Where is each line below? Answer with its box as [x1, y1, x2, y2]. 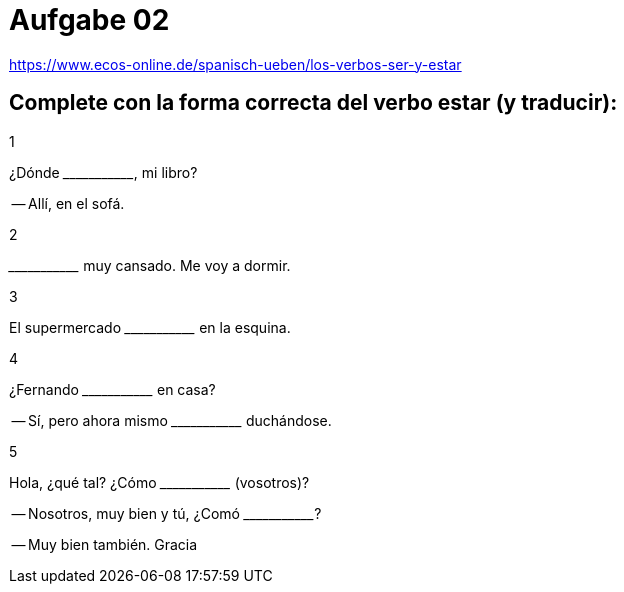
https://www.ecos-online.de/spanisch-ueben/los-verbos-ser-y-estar [9, 55, 462, 73]
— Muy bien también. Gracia [11, 535, 198, 553]
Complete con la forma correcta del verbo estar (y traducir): [9, 90, 618, 116]
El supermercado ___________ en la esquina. [9, 318, 291, 336]
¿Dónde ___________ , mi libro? [9, 163, 198, 181]
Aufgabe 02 [9, 3, 170, 37]
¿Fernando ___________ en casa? [9, 380, 216, 398]
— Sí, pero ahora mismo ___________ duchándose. [11, 411, 332, 429]
